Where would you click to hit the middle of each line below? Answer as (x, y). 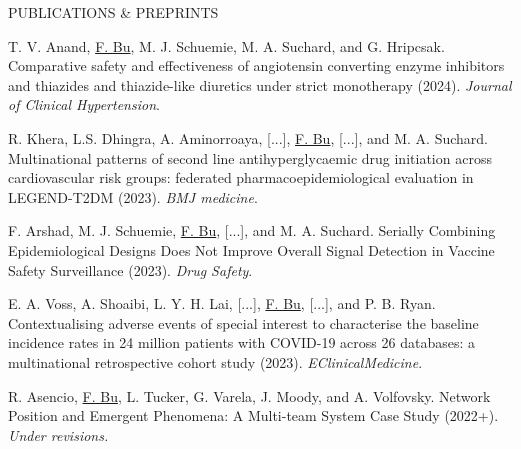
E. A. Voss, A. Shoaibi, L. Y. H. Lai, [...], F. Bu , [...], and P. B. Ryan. (222, 303)
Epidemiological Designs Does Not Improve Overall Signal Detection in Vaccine (251, 249)
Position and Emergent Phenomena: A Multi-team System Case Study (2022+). (253, 415)
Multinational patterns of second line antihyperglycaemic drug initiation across (250, 157)
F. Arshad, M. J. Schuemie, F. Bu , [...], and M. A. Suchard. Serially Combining (252, 230)
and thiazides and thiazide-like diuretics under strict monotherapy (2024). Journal (260, 84)
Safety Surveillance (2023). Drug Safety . (130, 269)
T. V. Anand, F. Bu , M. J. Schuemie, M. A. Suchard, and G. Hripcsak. (226, 45)
